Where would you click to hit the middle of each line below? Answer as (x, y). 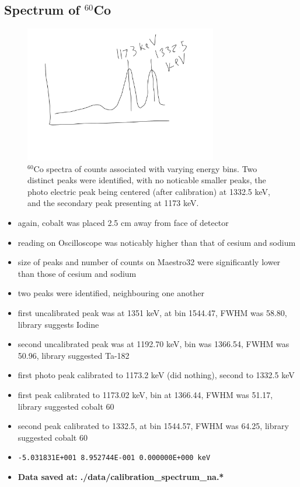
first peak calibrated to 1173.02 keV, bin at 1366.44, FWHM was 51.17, (145, 394)
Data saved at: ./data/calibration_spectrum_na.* (121, 476)
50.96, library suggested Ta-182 (74, 355)
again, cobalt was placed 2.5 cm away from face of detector (123, 222)
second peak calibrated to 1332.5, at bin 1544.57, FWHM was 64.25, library (153, 426)
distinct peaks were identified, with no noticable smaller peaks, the (147, 180)
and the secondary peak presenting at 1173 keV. (113, 203)
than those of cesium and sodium (77, 273)
